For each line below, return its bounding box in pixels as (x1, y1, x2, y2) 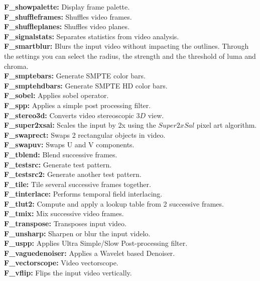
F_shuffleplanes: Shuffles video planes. (4, 21, 129, 32)
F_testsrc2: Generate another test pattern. (4, 169, 142, 179)
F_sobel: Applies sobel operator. (4, 90, 109, 101)
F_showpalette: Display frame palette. (4, 2, 130, 12)
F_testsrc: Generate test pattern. (4, 159, 112, 169)
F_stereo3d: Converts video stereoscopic (4, 110, 134, 120)
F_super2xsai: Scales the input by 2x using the (4, 120, 156, 130)
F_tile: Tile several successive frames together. (4, 178, 151, 189)
